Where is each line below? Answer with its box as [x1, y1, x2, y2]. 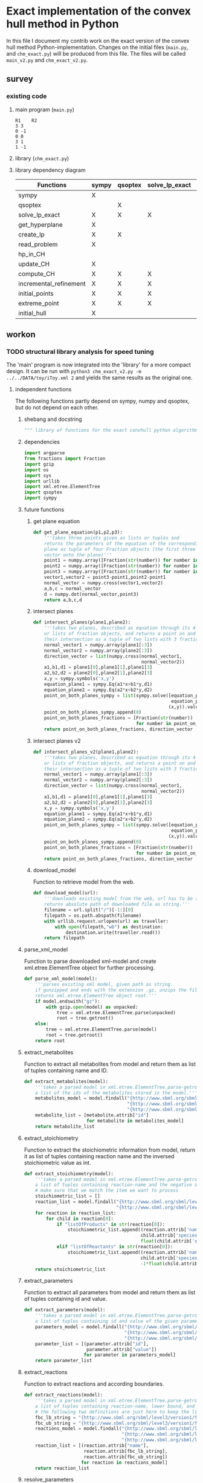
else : [35, 1021, 50, 1027]
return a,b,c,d [44, 597, 83, 603]
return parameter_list [35, 1358, 92, 1364]
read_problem [18, 240, 58, 249]
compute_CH [18, 269, 56, 278]
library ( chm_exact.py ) [14, 154, 69, 161]
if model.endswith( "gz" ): [35, 998, 101, 1005]
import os [24, 467, 50, 473]
